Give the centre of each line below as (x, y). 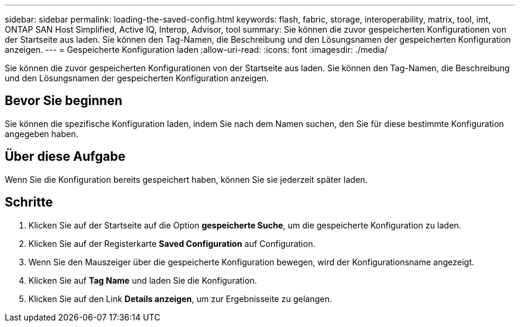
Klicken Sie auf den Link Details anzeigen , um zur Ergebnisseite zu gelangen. (180, 299)
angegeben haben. (42, 134)
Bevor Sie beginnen (64, 101)
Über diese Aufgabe (65, 157)
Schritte (29, 202)
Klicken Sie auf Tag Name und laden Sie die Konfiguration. (143, 280)
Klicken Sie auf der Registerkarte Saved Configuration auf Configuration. (172, 243)
